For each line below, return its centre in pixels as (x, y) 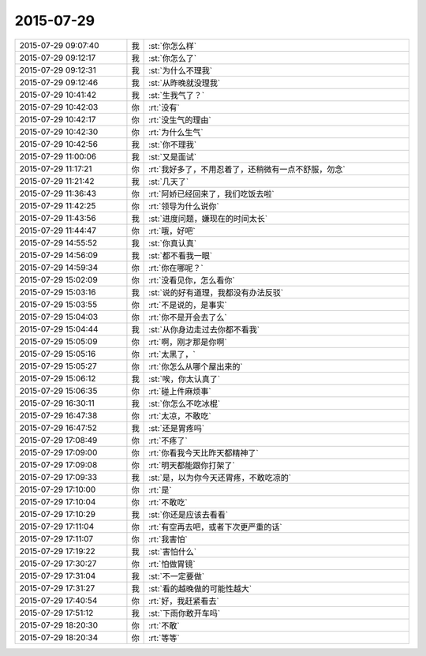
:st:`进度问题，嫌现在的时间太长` (208, 219)
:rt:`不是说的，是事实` (188, 305)
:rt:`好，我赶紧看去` (184, 601)
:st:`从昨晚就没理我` (185, 83)
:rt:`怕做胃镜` (172, 564)
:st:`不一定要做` (177, 576)
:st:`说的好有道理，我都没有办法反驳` (216, 292)
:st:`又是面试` (173, 156)
